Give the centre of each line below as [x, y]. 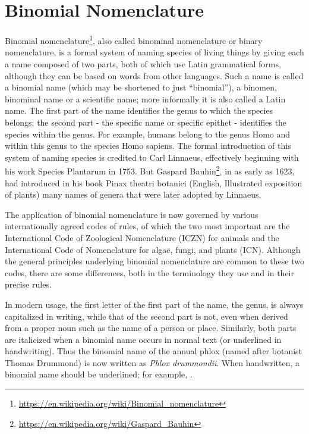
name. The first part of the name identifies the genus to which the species [139, 110]
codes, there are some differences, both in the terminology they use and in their [149, 272]
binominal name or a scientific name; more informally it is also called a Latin [145, 99]
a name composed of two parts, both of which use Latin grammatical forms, [143, 63]
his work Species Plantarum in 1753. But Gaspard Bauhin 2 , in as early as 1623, [150, 170]
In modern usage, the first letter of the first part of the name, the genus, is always [154, 304]
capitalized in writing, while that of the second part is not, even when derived [146, 316]
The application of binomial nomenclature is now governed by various [132, 214]
